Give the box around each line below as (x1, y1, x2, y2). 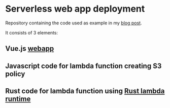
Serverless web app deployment (5, 3, 145, 15)
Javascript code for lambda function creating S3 (5, 61, 162, 70)
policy (5, 69, 25, 78)
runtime (5, 95, 31, 103)
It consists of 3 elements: (5, 29, 58, 35)
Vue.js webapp (5, 44, 54, 53)
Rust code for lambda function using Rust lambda (5, 87, 165, 95)
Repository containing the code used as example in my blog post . (5, 20, 142, 26)
